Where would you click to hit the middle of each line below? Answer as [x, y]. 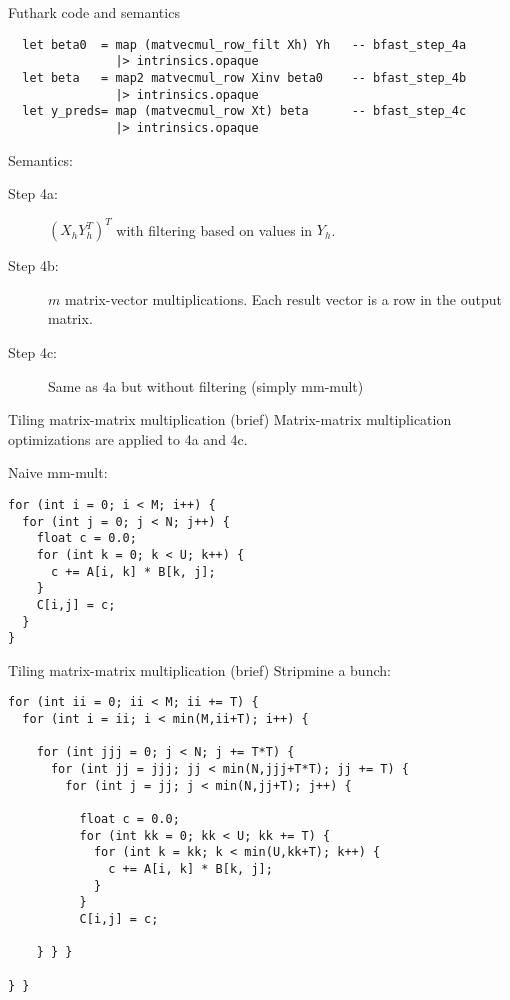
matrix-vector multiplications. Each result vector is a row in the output [283, 298]
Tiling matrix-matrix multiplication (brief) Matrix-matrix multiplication [230, 419]
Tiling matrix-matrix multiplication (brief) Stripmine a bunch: [199, 669]
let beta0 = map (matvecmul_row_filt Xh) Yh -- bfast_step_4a [244, 44]
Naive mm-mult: [58, 472]
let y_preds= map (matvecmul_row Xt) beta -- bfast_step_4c [244, 111]
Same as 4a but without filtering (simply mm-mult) [206, 385]
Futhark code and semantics [94, 12]
